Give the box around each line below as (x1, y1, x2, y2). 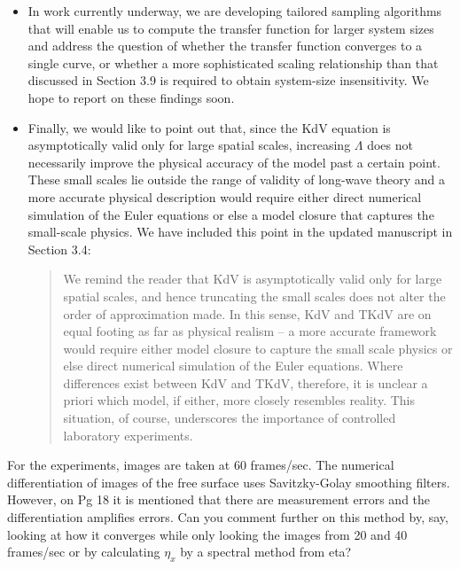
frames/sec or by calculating (7, 542, 160, 561)
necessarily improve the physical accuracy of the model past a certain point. (27, 152, 441, 171)
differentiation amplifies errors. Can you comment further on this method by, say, (7, 508, 448, 526)
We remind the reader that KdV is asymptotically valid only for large (63, 269, 442, 288)
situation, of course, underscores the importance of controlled (63, 409, 396, 427)
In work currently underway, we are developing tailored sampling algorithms (27, 2, 442, 19)
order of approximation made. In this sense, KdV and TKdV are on (63, 304, 432, 323)
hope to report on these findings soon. (27, 88, 235, 106)
